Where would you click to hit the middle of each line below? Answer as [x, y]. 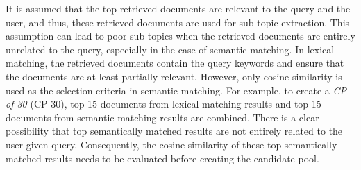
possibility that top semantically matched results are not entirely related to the [174, 131]
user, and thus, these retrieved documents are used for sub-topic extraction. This [178, 22]
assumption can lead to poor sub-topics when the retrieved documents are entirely [180, 36]
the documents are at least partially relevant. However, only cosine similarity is [174, 76]
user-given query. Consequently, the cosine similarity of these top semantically [171, 144]
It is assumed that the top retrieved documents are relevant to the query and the [178, 8]
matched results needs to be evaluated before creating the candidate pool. [162, 158]
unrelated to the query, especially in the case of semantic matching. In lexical [170, 49]
